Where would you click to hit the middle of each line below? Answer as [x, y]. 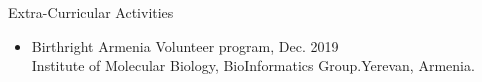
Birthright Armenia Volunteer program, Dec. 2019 [185, 45]
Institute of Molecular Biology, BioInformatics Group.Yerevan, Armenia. [253, 65]
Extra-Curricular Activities [91, 12]
